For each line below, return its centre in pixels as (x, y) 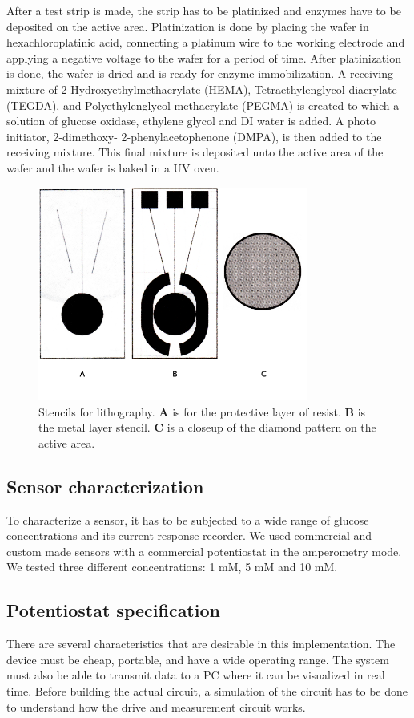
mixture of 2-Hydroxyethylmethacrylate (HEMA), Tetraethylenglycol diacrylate (202, 89)
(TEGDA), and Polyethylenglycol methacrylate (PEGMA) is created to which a (203, 105)
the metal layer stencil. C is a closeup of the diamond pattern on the (207, 427)
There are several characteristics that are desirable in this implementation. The (201, 644)
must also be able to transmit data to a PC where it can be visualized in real (196, 675)
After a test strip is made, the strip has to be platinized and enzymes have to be (204, 10)
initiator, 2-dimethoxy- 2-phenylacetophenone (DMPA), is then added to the (194, 136)
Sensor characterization (105, 486)
